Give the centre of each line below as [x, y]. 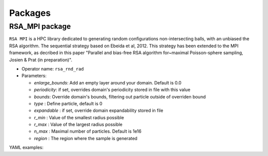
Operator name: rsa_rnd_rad [53, 69]
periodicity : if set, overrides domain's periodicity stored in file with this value [112, 90]
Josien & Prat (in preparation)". [41, 60]
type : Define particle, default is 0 [68, 103]
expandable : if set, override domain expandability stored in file [99, 111]
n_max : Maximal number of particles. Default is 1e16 [88, 131]
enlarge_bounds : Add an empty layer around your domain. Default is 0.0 [108, 82]
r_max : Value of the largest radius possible [78, 125]
